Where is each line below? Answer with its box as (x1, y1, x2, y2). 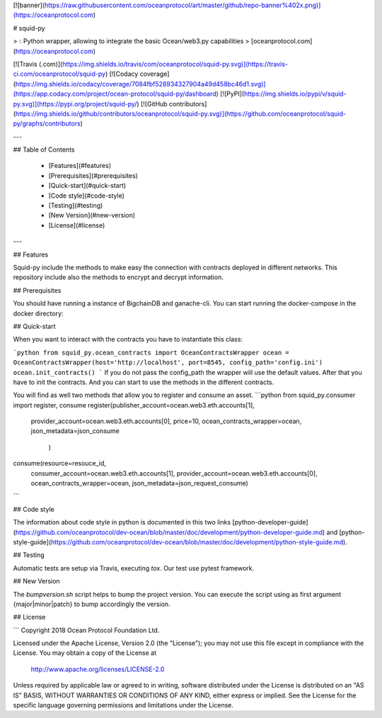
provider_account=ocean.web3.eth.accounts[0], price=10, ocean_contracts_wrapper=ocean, (30, 417, 302, 425)
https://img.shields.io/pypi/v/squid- (244, 89, 347, 99)
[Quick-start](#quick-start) (48, 181, 127, 190)
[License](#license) (48, 220, 105, 230)
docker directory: (13, 309, 64, 318)
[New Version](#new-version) (48, 211, 136, 220)
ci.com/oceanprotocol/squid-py (13, 69, 106, 78)
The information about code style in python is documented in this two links (13, 518, 231, 527)
